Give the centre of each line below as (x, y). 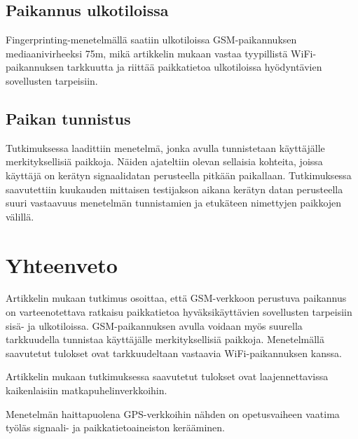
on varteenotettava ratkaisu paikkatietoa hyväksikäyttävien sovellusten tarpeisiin (179, 312)
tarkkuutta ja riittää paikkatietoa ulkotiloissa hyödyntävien (194, 67)
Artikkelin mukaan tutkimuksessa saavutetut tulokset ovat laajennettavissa (167, 376)
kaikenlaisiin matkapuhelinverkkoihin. (87, 390)
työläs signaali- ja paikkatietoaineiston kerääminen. (115, 427)
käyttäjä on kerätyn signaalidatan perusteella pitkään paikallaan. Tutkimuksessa (179, 175)
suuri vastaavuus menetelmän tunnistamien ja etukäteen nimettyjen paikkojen (174, 203)
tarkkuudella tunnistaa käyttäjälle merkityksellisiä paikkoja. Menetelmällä (165, 339)
